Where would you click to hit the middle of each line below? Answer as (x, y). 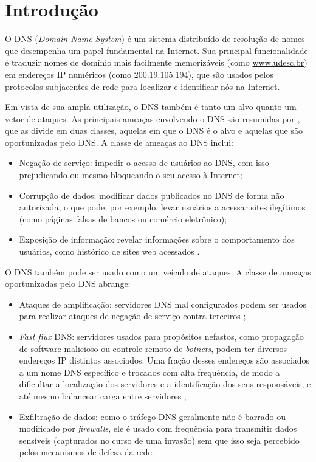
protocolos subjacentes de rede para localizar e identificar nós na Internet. (143, 86)
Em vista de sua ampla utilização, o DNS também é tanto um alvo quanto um (151, 107)
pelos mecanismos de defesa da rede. (87, 452)
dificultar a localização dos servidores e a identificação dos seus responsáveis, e (165, 384)
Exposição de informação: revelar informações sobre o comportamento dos (157, 239)
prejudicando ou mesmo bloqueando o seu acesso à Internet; (131, 175)
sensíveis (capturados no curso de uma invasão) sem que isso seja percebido (159, 440)
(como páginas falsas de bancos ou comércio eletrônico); (123, 219)
